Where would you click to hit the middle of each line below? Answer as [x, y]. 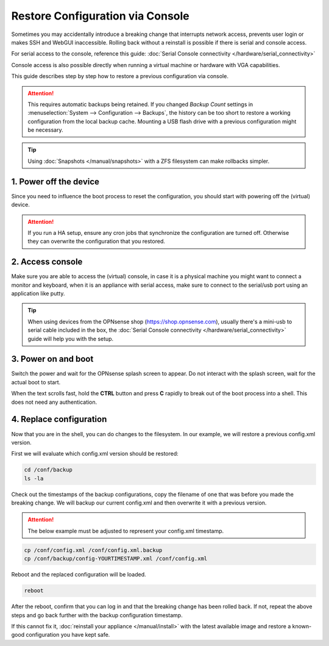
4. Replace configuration [59, 419]
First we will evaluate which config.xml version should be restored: [95, 454]
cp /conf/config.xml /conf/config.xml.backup [93, 550]
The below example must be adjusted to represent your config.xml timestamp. [126, 531]
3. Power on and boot [52, 359]
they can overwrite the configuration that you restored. [97, 242]
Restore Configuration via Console [101, 16]
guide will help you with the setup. [71, 339]
